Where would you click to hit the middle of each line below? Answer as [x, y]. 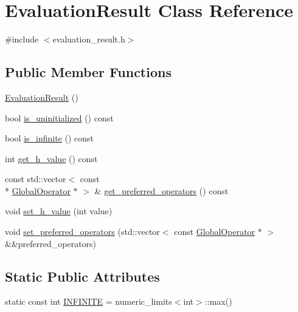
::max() [218, 301]
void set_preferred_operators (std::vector [82, 232]
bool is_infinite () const [50, 138]
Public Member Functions [88, 72]
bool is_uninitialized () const [59, 117]
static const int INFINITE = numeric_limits [88, 301]
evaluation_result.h [89, 39]
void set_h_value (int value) [59, 211]
